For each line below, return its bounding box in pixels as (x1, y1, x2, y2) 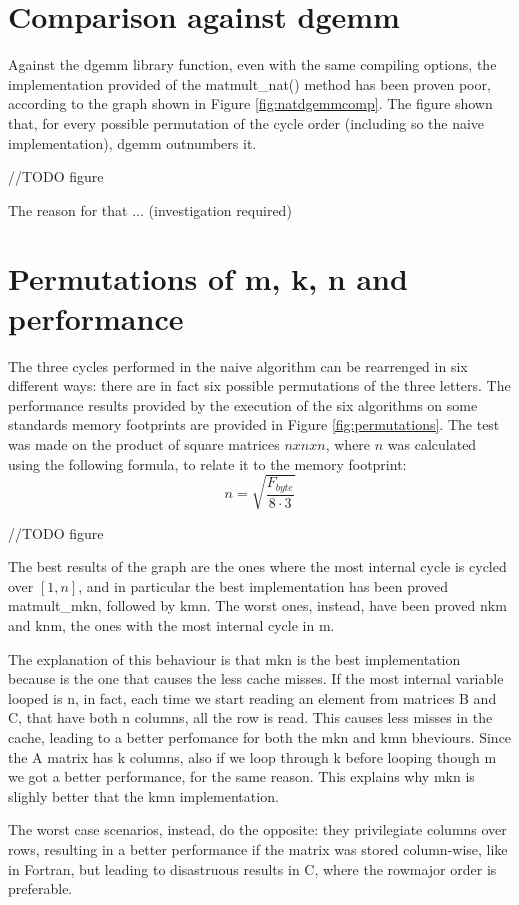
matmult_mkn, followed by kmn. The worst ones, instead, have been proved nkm (8, 595, 507, 616)
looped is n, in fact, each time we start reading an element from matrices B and (8, 687, 497, 708)
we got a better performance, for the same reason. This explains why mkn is (8, 766, 475, 787)
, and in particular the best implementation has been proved (78, 575, 449, 596)
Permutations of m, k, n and (8, 258, 408, 299)
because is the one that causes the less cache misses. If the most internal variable (8, 668, 504, 689)
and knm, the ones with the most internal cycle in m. (8, 615, 335, 636)
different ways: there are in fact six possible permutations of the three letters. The (8, 375, 511, 396)
